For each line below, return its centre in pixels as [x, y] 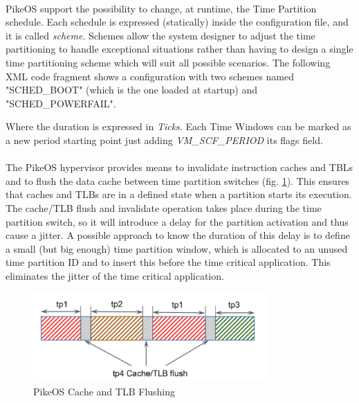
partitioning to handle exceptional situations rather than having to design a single [179, 49]
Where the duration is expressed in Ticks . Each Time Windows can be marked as [178, 126]
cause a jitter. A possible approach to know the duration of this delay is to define [178, 235]
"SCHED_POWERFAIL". [61, 103]
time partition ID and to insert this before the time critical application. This [168, 262]
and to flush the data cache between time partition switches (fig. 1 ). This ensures [178, 180]
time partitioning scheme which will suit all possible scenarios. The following [168, 62]
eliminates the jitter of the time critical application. [115, 275]
